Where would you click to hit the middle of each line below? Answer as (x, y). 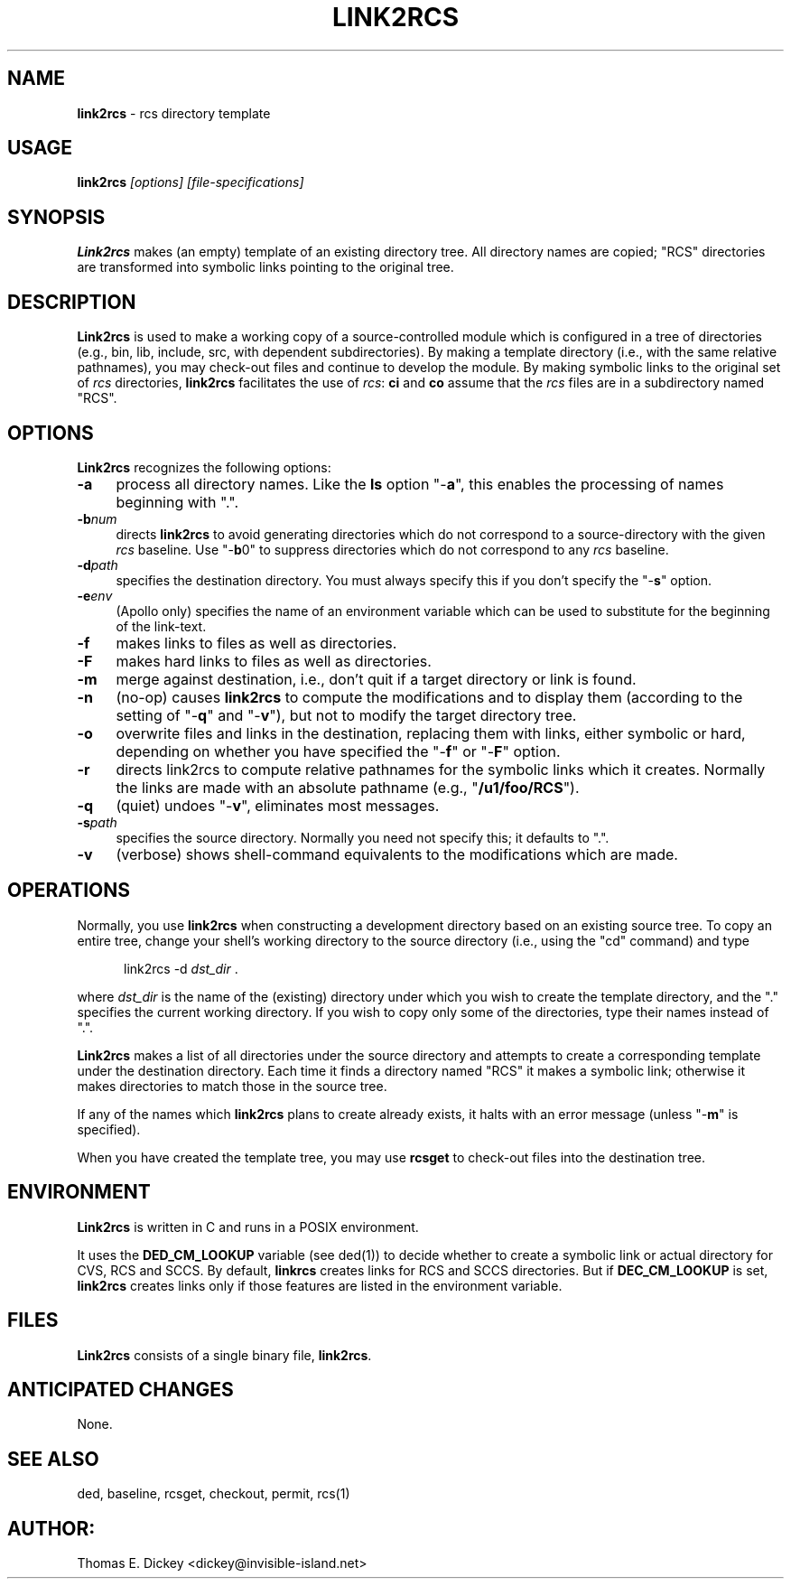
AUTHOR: (51, 1528)
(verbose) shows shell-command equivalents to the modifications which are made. (397, 854)
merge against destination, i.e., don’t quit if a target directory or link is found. (376, 679)
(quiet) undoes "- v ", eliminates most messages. (278, 805)
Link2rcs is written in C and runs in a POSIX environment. (248, 1227)
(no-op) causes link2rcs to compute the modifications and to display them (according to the (429, 697)
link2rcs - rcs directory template (174, 113)
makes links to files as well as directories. (256, 643)
